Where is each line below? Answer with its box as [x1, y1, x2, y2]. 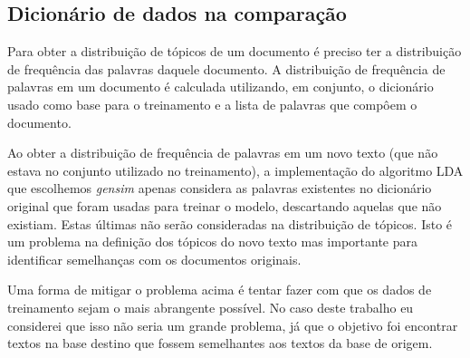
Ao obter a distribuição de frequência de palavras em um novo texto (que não [7, 143, 438, 162]
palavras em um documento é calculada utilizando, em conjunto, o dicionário [7, 77, 434, 96]
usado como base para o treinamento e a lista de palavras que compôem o [7, 94, 417, 113]
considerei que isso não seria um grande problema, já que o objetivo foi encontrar [7, 315, 458, 334]
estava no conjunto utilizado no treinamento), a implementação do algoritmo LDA [7, 160, 464, 179]
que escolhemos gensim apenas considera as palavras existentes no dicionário [7, 179, 432, 198]
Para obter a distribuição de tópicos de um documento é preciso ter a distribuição [7, 42, 462, 61]
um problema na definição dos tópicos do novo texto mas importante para [7, 232, 418, 251]
